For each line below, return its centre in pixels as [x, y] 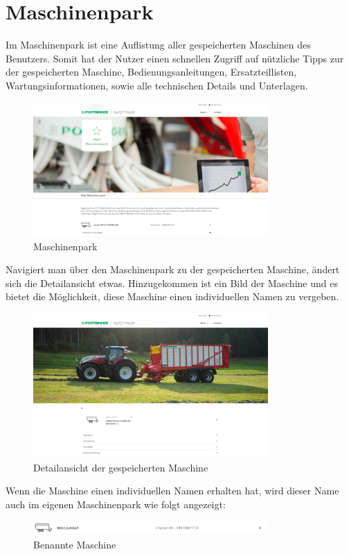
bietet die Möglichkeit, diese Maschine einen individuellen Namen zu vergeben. [172, 296]
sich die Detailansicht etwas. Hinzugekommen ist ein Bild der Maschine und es [172, 283]
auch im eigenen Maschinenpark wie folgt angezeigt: [116, 504]
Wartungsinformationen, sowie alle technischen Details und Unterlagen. [157, 85]
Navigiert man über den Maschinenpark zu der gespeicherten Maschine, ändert [173, 269]
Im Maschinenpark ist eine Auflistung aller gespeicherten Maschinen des [158, 45]
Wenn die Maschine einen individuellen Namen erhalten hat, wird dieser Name [172, 491]
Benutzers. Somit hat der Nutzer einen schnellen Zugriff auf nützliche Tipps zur [175, 58]
